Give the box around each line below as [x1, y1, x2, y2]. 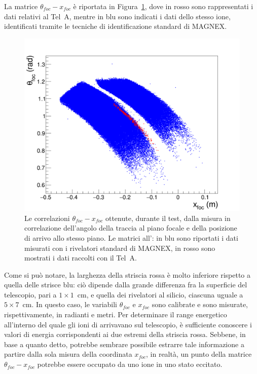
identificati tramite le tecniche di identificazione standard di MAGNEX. [4, 21, 227, 31]
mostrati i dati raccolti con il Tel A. [24, 252, 137, 263]
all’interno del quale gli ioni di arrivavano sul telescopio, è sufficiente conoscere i [4, 319, 252, 329]
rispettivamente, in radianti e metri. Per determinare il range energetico [4, 309, 227, 320]
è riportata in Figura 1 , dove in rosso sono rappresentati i [73, 1, 253, 11]
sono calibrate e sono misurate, [152, 299, 248, 310]
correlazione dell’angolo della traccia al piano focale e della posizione [24, 222, 237, 233]
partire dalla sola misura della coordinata [4, 349, 132, 359]
